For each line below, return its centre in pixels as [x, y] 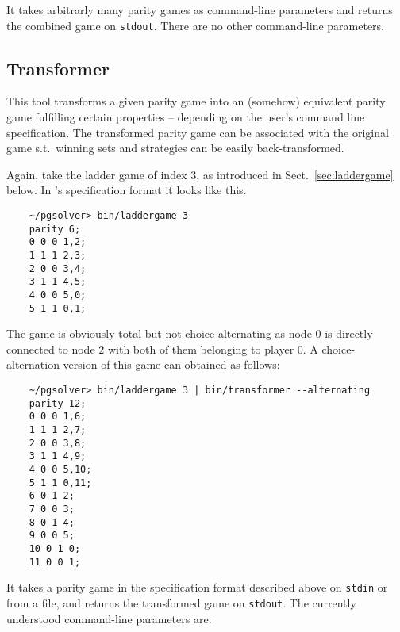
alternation [33, 364]
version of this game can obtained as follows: [171, 364]
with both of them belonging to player [201, 349]
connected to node [51, 349]
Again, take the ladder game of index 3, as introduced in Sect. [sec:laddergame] [200, 174]
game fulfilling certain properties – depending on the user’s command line [186, 117]
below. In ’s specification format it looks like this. [127, 190]
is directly [349, 333]
